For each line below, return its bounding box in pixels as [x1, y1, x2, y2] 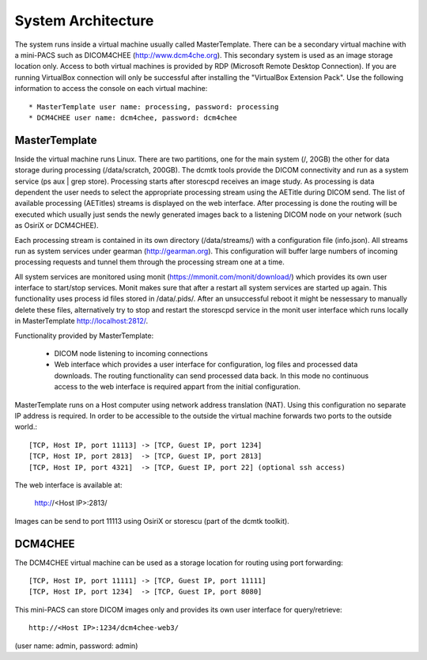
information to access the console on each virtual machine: [14, 84, 208, 93]
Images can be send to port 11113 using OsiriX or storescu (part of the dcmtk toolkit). [14, 516, 290, 525]
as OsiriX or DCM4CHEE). [14, 221, 99, 230]
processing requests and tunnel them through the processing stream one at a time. [14, 257, 285, 267]
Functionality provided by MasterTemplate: [14, 331, 154, 340]
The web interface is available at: [14, 480, 123, 490]
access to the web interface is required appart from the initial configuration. [54, 382, 300, 392]
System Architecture [14, 12, 154, 29]
